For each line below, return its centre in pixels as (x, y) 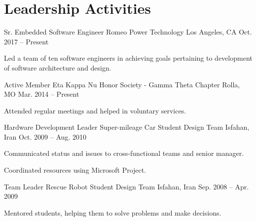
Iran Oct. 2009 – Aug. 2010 (45, 136)
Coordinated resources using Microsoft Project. (75, 170)
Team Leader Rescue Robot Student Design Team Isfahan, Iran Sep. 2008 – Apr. (127, 186)
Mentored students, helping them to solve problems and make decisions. (113, 212)
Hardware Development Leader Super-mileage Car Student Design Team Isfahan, (127, 127)
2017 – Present (26, 41)
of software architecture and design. (58, 67)
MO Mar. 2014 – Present (42, 94)
